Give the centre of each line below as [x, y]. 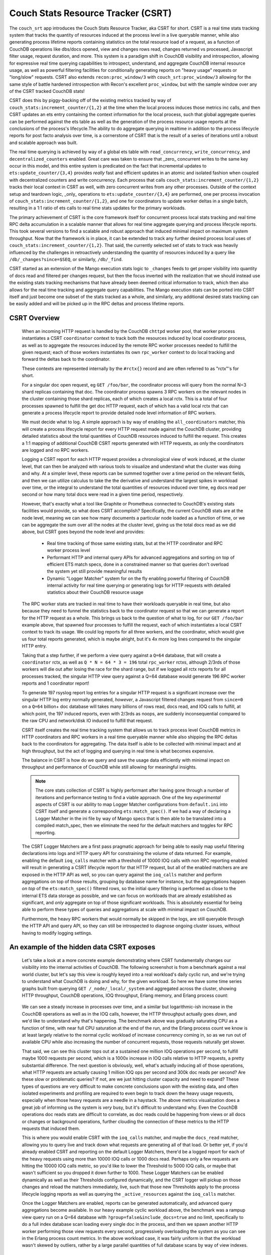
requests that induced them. [51, 1128]
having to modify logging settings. [57, 933]
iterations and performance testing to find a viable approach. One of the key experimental [128, 797]
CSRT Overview [35, 318]
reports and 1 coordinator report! [55, 683]
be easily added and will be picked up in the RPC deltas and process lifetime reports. [97, 304]
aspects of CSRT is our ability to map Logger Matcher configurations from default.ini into [131, 804]
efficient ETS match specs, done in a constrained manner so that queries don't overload [138, 564]
